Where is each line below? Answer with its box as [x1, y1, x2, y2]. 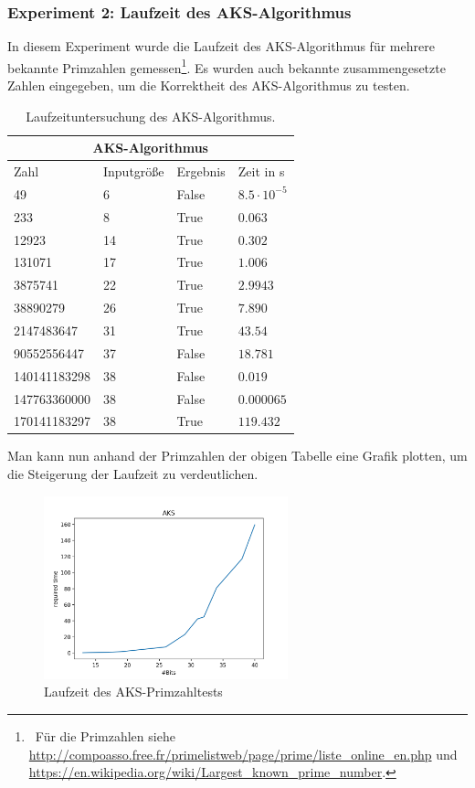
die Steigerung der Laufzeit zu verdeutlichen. [7, 464, 259, 484]
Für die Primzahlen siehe [35, 726, 175, 745]
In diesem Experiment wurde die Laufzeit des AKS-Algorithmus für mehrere [7, 37, 435, 56]
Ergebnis [176, 162, 226, 181]
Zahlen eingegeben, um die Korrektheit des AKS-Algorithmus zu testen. [7, 76, 410, 95]
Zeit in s [237, 162, 285, 181]
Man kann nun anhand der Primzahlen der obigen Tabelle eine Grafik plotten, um [7, 446, 468, 465]
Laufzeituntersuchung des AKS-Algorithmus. [26, 106, 276, 125]
